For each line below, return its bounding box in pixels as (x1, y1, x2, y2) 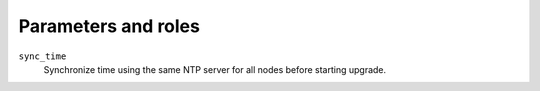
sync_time (18, 50, 67, 62)
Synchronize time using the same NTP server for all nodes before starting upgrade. (43, 63, 387, 75)
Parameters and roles (18, 15, 200, 37)
